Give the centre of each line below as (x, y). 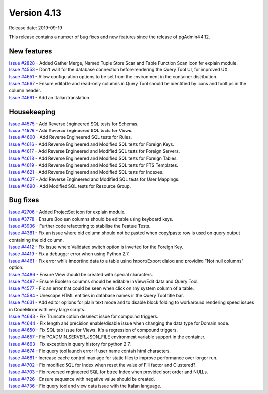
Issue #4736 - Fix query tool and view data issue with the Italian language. (85, 386)
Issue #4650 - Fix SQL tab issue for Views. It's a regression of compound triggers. (94, 330)
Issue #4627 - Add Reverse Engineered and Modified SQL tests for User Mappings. (94, 179)
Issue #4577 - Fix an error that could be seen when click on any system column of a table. (101, 288)
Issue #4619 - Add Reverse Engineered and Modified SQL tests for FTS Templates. (94, 165)
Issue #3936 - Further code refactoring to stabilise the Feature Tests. (80, 226)
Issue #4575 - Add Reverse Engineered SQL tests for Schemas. (74, 124)
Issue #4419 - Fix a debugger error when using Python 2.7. (69, 254)
